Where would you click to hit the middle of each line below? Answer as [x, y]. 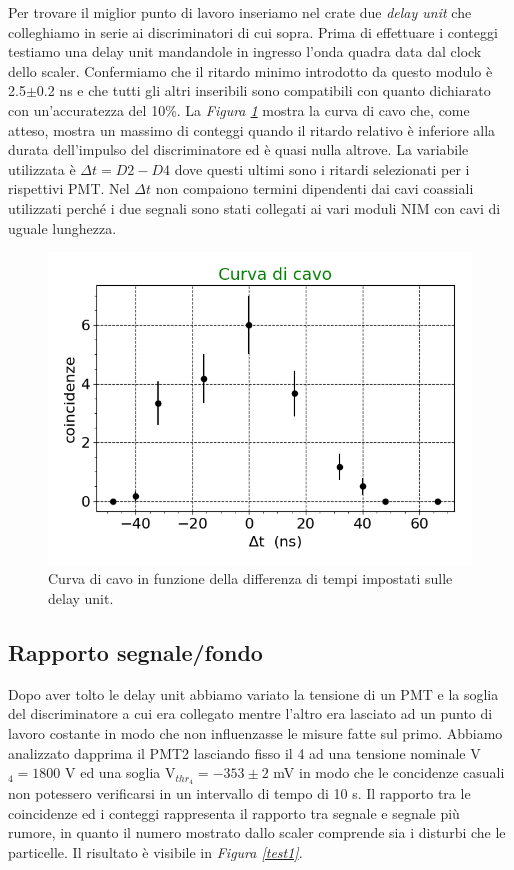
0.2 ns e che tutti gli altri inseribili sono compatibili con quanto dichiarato [263, 90]
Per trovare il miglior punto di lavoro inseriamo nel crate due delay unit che [240, 12]
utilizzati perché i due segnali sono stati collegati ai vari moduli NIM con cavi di [254, 207]
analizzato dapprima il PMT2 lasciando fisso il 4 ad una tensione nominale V [244, 752]
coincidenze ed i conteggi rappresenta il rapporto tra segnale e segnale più [234, 812]
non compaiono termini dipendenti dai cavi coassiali [314, 188]
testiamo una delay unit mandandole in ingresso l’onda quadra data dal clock [245, 51]
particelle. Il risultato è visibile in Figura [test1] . [155, 851]
